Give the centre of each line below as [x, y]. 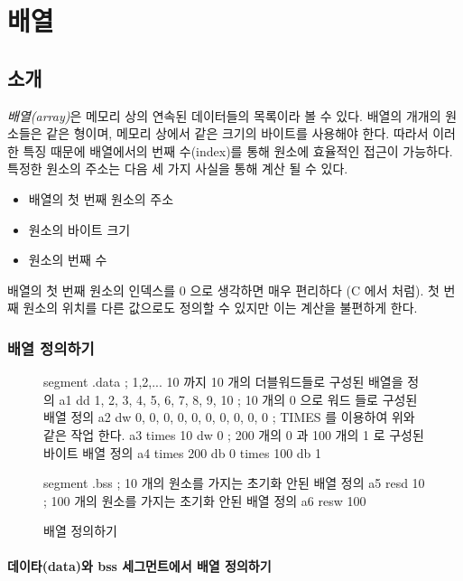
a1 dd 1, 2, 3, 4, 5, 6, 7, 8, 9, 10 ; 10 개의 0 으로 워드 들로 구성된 [238, 399]
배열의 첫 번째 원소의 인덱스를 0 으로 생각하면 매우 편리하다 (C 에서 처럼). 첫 [223, 290]
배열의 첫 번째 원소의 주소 [101, 198]
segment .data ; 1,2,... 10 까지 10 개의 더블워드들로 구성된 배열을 [223, 382]
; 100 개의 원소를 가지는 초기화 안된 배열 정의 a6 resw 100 [205, 500]
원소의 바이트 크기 [79, 229]
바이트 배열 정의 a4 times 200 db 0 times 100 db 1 [183, 452]
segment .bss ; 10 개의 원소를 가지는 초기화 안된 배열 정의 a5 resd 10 [234, 483]
